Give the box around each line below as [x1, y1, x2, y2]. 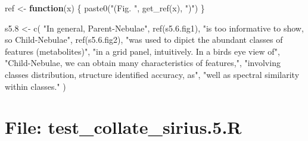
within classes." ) [5, 80, 66, 92]
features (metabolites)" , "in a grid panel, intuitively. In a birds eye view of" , [5, 45, 280, 57]
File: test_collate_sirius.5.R [5, 115, 242, 139]
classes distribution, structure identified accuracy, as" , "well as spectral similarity [5, 68, 300, 80]
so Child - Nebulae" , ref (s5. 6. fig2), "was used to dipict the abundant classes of [5, 33, 283, 46]
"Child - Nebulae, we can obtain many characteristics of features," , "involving [5, 57, 281, 69]
